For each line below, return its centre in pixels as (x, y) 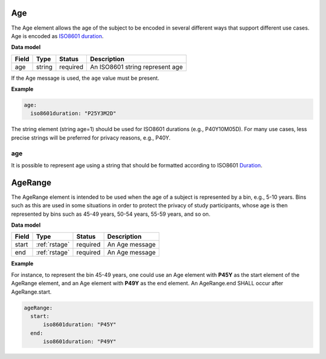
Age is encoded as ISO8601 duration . (57, 36)
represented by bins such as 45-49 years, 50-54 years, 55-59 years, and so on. (111, 214)
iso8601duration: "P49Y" (80, 342)
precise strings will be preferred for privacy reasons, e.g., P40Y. (91, 137)
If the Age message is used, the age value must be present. (85, 78)
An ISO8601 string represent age (136, 66)
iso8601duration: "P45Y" (80, 325)
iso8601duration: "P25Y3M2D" (74, 114)
